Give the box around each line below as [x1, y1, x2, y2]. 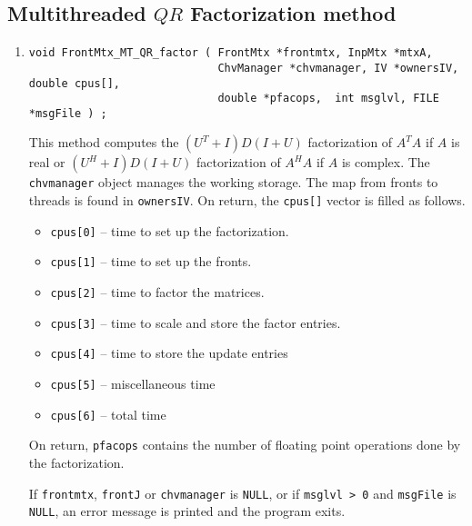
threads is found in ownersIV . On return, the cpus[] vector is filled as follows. [28, 191, 466, 210]
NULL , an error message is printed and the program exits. [28, 501, 346, 521]
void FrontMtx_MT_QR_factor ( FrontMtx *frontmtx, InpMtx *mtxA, [28, 46, 433, 60]
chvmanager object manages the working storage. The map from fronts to [28, 173, 438, 192]
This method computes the [28, 133, 179, 152]
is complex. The [341, 153, 430, 172]
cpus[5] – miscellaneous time [50, 374, 216, 393]
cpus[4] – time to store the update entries [50, 343, 288, 362]
